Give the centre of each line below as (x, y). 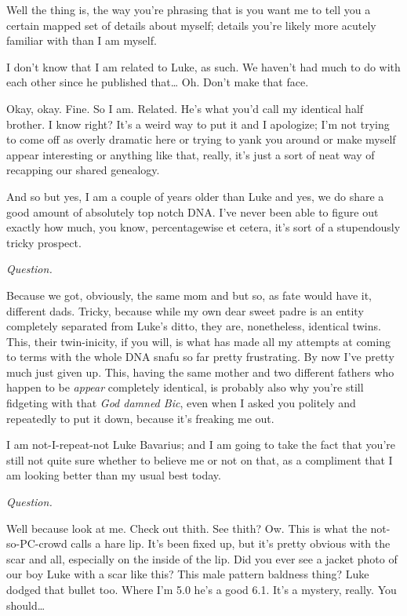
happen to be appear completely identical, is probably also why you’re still (185, 387)
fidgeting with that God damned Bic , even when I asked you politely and (181, 403)
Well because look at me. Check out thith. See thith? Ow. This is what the (187, 528)
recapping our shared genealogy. (83, 170)
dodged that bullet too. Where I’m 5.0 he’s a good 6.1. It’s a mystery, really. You (202, 589)
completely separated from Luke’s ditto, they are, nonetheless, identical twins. (194, 326)
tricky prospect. (44, 242)
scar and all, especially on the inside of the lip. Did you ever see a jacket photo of (202, 558)
